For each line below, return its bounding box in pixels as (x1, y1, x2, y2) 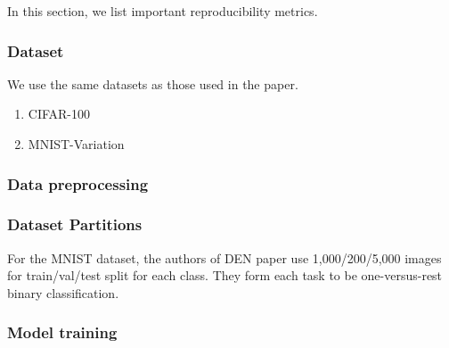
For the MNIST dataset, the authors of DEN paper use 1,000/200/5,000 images (7, 248, 442, 267)
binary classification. (7, 283, 119, 302)
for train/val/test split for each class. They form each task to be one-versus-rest (7, 266, 443, 285)
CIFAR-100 (28, 104, 91, 123)
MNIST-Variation (28, 135, 125, 153)
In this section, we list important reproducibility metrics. (7, 2, 318, 20)
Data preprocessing (7, 172, 149, 195)
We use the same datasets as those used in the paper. (7, 74, 298, 93)
